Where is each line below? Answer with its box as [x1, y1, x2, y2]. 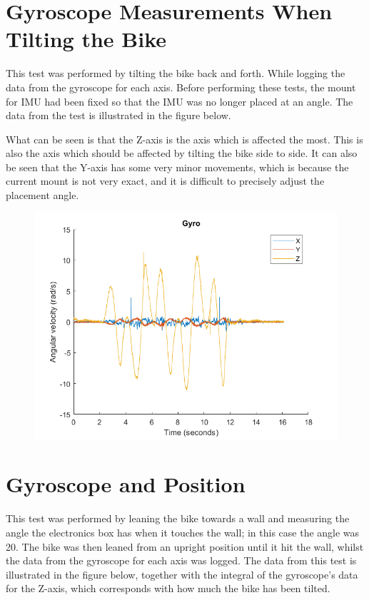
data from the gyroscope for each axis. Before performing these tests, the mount [6, 79, 356, 94]
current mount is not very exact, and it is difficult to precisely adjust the [6, 173, 325, 188]
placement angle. [6, 188, 79, 203]
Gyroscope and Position [6, 469, 246, 499]
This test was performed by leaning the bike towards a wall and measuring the [6, 511, 350, 526]
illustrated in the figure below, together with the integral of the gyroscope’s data [6, 566, 358, 581]
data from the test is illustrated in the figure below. [6, 108, 231, 123]
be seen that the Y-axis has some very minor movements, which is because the [6, 159, 349, 174]
